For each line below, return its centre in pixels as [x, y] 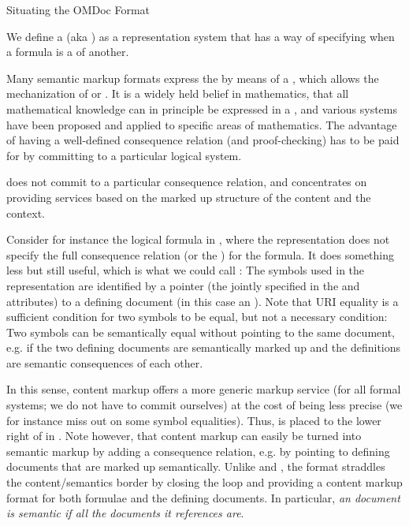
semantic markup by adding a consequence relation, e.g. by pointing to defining [198, 451]
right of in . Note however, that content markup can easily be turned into [184, 436]
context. [26, 213]
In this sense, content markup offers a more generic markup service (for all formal [204, 389]
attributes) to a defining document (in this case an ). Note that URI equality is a [203, 301]
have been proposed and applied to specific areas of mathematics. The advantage [202, 124]
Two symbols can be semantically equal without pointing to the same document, [201, 332]
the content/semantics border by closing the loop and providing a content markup [204, 482]
